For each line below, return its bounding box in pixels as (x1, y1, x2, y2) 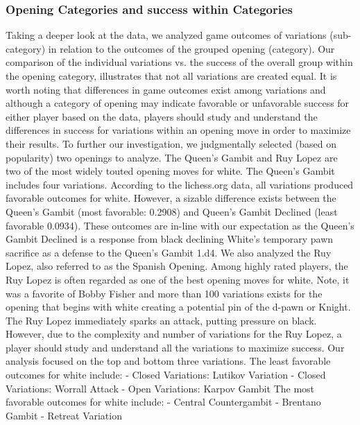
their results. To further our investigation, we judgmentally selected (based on (6, 136, 336, 150)
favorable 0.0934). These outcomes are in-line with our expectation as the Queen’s (6, 218, 354, 232)
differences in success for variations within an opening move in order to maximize (6, 123, 351, 137)
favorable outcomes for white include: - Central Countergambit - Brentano (6, 394, 321, 409)
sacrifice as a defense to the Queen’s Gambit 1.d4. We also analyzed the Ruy (6, 245, 332, 259)
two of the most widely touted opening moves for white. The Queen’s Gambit (6, 164, 335, 178)
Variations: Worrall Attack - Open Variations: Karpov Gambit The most (6, 381, 315, 395)
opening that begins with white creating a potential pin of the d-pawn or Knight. (6, 300, 351, 314)
